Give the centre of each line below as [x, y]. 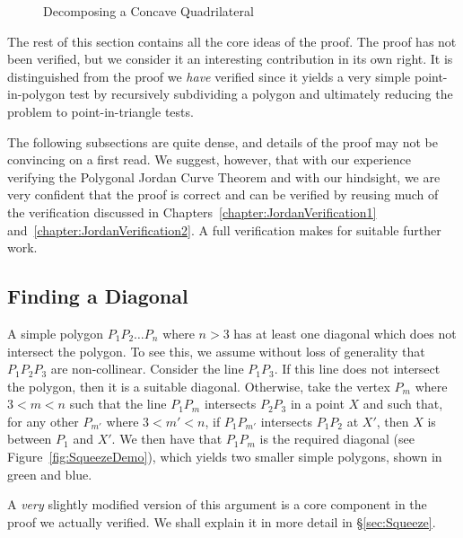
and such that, [403, 404]
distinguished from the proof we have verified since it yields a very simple [209, 76]
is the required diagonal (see [337, 439]
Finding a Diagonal [98, 296]
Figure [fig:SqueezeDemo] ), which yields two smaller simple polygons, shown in [225, 457]
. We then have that [167, 439]
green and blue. [50, 474]
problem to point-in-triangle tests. [100, 111]
